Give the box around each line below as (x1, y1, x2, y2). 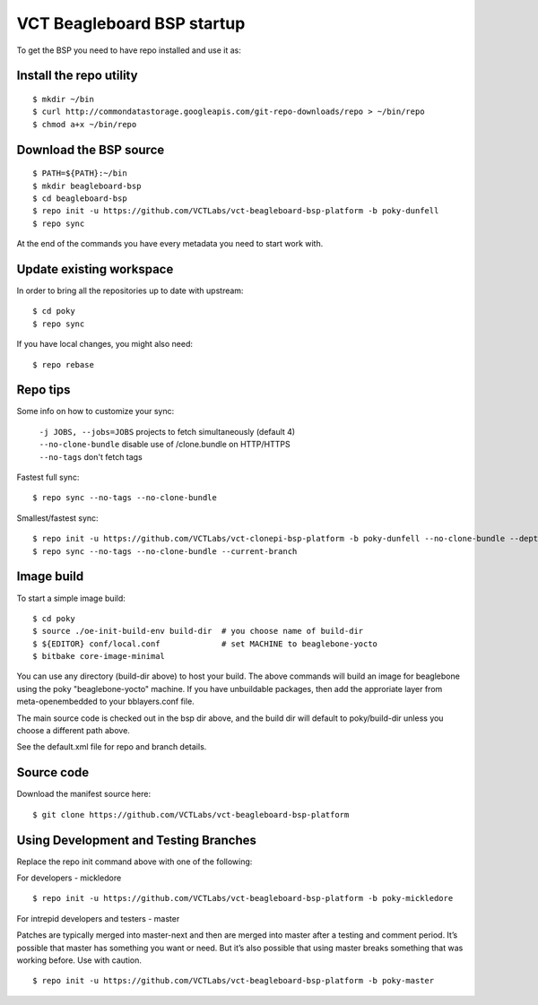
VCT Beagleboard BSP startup (16, 13, 246, 33)
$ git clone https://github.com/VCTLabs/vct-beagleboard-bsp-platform (32, 810, 350, 819)
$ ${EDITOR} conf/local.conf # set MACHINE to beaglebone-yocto (32, 638, 378, 649)
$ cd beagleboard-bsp (32, 193, 127, 204)
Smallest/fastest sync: (16, 512, 99, 524)
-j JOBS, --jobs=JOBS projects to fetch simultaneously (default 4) (39, 426, 296, 437)
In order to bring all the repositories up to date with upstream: (16, 285, 244, 296)
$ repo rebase (32, 360, 94, 369)
